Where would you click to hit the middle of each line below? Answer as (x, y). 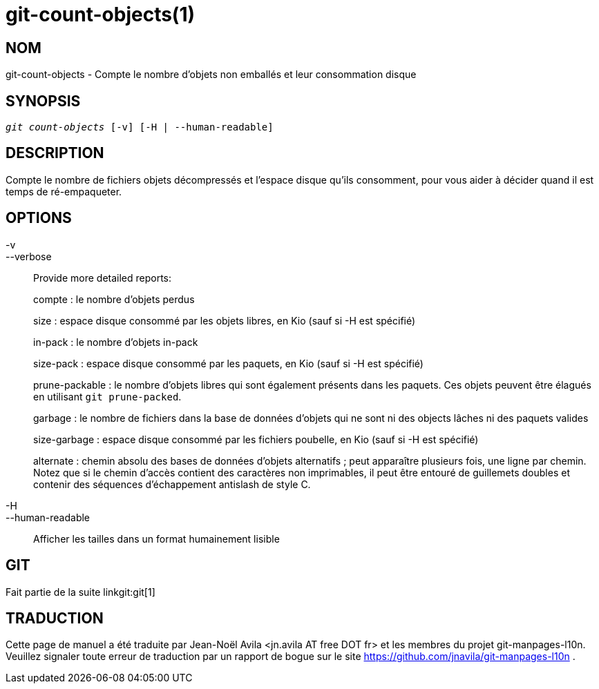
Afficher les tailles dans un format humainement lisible (156, 538)
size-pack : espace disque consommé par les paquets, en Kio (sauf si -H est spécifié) (228, 363)
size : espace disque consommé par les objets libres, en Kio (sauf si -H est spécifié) (225, 320)
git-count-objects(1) (101, 14)
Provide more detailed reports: (103, 278)
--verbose (29, 256)
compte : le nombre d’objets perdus (114, 299)
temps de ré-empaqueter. (64, 191)
